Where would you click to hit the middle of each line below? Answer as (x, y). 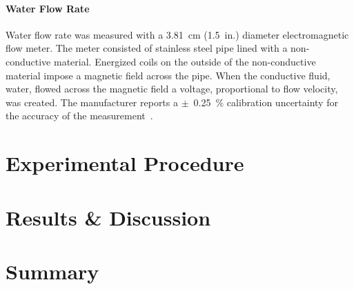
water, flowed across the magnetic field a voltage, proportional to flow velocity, (172, 89)
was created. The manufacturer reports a (92, 102)
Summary (52, 271)
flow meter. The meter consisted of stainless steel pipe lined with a (147, 48)
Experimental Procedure (125, 163)
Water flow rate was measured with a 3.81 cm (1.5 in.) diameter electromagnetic (177, 34)
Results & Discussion (108, 217)
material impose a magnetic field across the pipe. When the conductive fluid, (168, 75)
